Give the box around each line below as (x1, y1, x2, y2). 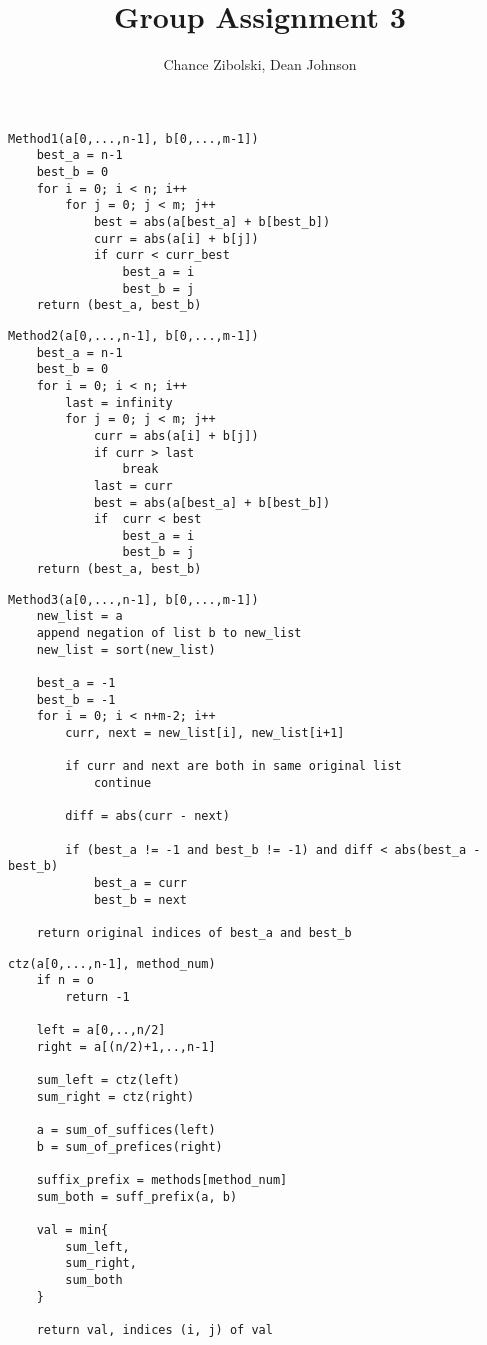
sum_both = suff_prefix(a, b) (36, 1189, 238, 1204)
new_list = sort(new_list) (36, 642, 216, 657)
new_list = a (36, 609, 123, 624)
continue (93, 776, 152, 790)
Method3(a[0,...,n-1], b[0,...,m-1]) (8, 592, 259, 607)
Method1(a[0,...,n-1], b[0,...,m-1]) (8, 131, 259, 146)
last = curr (93, 478, 173, 493)
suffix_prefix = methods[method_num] (36, 1173, 288, 1188)
